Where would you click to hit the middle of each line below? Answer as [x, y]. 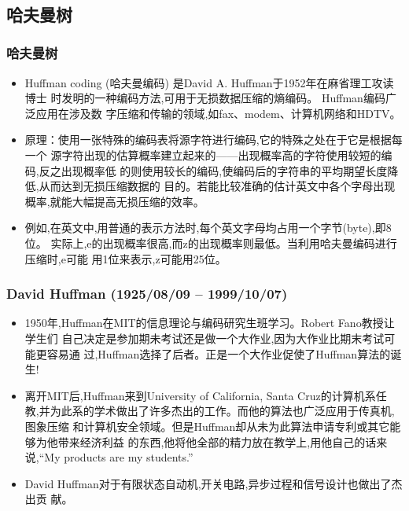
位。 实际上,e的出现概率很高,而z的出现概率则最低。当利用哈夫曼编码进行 [211, 243]
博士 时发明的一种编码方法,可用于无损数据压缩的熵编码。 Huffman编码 [205, 98]
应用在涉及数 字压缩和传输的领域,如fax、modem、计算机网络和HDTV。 [218, 113]
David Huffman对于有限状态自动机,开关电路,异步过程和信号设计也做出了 [208, 483]
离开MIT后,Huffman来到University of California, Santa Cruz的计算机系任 [206, 395]
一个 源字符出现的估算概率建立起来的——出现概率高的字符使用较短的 [203, 154]
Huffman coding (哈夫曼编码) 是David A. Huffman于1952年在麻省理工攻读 [209, 82]
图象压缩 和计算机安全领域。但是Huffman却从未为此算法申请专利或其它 [207, 426]
